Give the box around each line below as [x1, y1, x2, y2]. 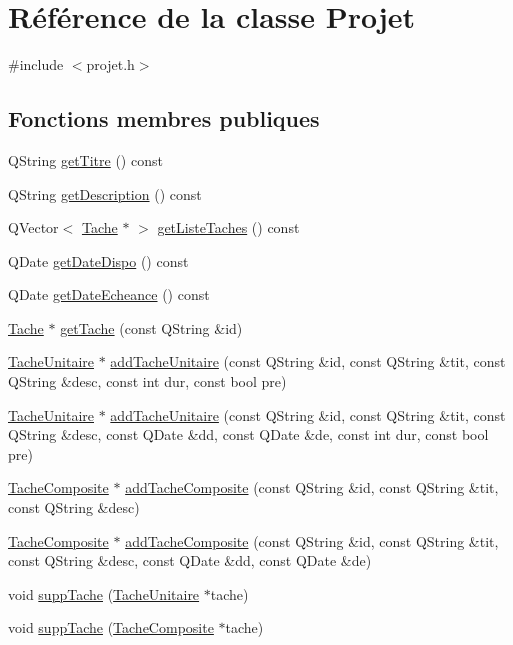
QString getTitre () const [8, 149, 163, 170]
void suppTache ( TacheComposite [8, 617, 214, 638]
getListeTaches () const [157, 217, 300, 238]
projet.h [86, 54, 135, 75]
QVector [8, 217, 59, 238]
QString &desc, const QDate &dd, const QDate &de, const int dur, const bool [8, 424, 489, 445]
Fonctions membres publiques [8, 103, 320, 134]
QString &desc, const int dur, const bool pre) [8, 371, 287, 392]
